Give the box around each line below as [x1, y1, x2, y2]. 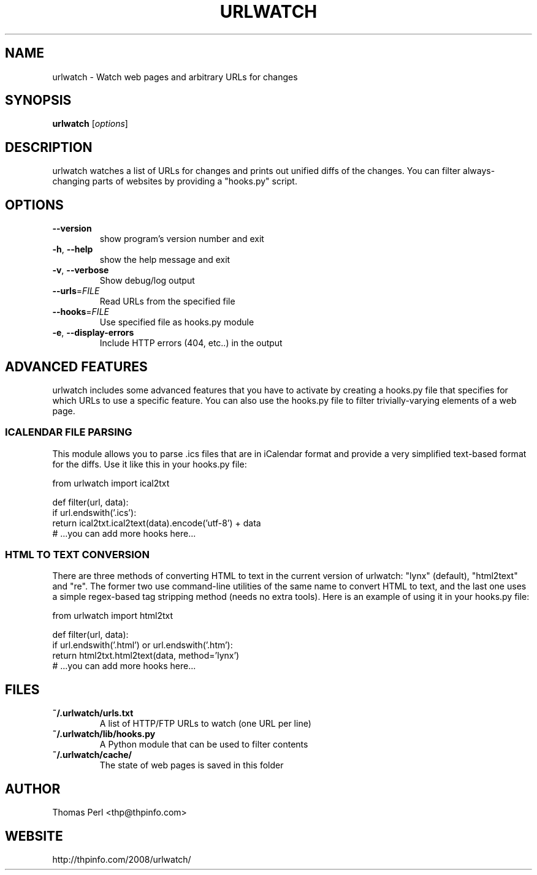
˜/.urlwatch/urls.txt [52, 708, 134, 719]
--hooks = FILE [52, 306, 109, 317]
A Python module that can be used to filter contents [99, 739, 308, 750]
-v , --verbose [52, 265, 109, 276]
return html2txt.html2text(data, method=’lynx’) [52, 650, 240, 661]
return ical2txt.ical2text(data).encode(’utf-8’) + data [52, 517, 261, 528]
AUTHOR [5, 781, 61, 797]
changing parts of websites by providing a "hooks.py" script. [52, 176, 297, 187]
